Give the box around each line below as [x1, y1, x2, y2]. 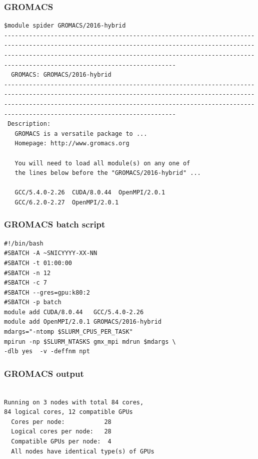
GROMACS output [4, 367, 84, 379]
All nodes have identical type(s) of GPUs [11, 447, 154, 455]
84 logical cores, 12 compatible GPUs [4, 408, 133, 416]
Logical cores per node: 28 [11, 428, 111, 435]
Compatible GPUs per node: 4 [11, 438, 111, 445]
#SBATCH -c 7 [4, 279, 47, 287]
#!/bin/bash [4, 240, 43, 247]
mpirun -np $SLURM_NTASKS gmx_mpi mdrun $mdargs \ [4, 338, 176, 345]
